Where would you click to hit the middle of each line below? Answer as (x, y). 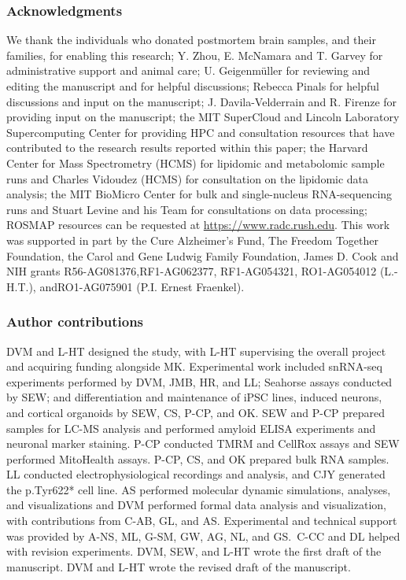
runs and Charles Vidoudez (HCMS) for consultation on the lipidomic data (188, 178)
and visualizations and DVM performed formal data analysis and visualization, (196, 505)
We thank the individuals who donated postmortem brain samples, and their (191, 40)
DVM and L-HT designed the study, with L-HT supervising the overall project (196, 351)
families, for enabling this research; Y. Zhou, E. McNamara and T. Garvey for (195, 55)
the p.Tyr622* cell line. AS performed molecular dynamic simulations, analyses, (199, 489)
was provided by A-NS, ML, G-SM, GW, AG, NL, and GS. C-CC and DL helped (203, 536)
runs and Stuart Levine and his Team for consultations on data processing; (187, 209)
